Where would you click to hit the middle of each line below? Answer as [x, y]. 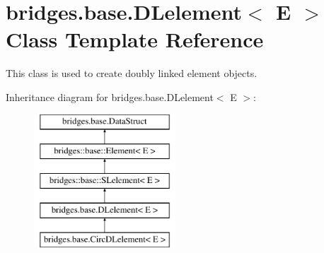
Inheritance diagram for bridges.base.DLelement [110, 96]
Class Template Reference [135, 39]
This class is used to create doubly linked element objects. [132, 73]
